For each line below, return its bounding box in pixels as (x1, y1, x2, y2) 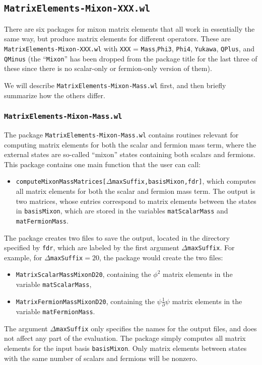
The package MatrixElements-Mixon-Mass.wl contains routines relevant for (4, 129, 239, 139)
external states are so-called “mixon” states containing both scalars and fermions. (4, 149, 255, 160)
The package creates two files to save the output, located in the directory (4, 232, 230, 243)
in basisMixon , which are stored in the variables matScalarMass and (16, 205, 228, 216)
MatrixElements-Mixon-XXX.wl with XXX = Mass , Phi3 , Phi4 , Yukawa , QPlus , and (4, 43, 254, 53)
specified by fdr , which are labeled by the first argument (4, 242, 179, 253)
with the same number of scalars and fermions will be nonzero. (4, 352, 198, 363)
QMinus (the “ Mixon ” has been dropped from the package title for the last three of (4, 53, 257, 63)
